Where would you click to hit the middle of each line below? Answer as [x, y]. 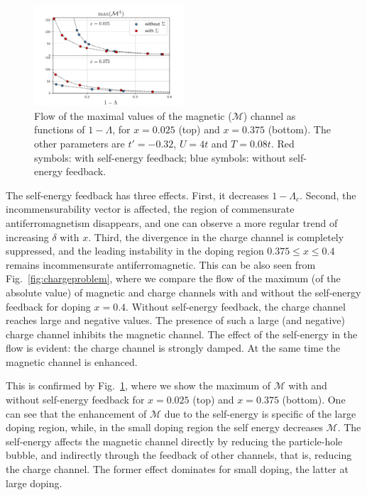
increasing [27, 237]
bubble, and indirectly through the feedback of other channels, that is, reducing [179, 455]
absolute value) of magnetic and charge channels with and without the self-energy [183, 292]
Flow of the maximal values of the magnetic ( [133, 115]
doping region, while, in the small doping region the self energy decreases [164, 427]
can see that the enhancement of [76, 413]
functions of [60, 129]
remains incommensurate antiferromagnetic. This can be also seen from [161, 264]
